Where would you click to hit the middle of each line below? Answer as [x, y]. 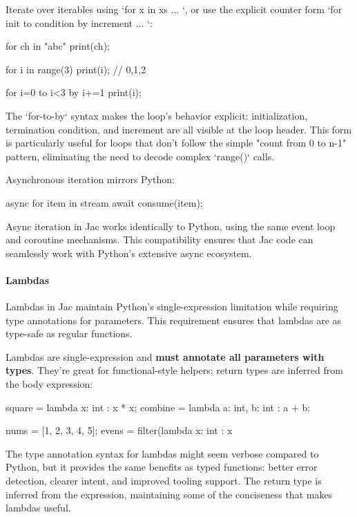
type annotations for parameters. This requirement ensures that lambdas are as [174, 320]
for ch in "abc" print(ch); [58, 46]
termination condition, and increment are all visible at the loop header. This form [179, 129]
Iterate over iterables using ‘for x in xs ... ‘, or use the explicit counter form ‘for [174, 9]
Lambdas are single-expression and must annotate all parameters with [165, 356]
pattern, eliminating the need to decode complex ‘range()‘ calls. [140, 156]
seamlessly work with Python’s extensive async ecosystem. [129, 253]
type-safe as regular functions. [69, 333]
